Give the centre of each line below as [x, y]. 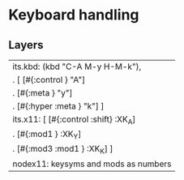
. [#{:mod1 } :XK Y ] [47, 135]
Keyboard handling [74, 15]
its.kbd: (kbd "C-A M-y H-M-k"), [77, 66]
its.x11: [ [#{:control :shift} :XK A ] [74, 120]
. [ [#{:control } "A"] [49, 80]
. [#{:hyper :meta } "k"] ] [58, 106]
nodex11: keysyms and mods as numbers [92, 164]
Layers [26, 45]
